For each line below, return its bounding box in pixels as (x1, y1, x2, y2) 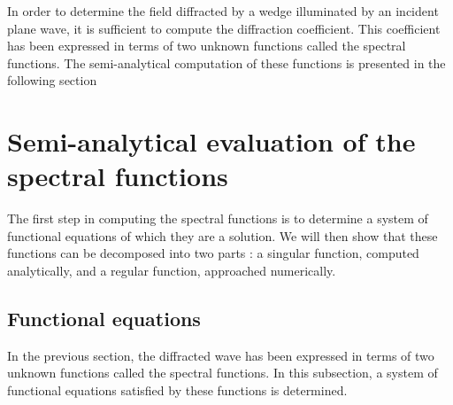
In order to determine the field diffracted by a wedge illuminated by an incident (7, 2, 439, 19)
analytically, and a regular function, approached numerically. (7, 261, 336, 280)
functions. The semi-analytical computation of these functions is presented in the (7, 53, 446, 72)
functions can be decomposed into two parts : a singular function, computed (7, 244, 419, 262)
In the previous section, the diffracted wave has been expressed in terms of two (7, 346, 434, 364)
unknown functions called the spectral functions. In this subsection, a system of (7, 363, 438, 382)
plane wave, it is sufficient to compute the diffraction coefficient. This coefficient (7, 19, 441, 37)
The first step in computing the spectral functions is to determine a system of (7, 209, 428, 228)
